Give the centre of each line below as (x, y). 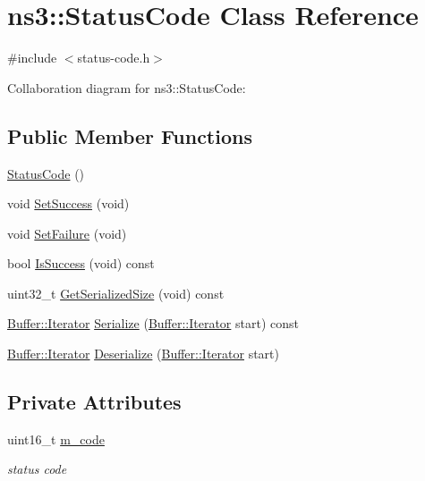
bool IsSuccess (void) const (81, 263)
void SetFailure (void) (67, 233)
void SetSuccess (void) (68, 203)
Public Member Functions (130, 135)
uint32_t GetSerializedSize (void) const (116, 293)
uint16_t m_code (56, 439)
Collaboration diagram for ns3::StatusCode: (127, 87)
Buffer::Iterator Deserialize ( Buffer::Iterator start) (144, 354)
